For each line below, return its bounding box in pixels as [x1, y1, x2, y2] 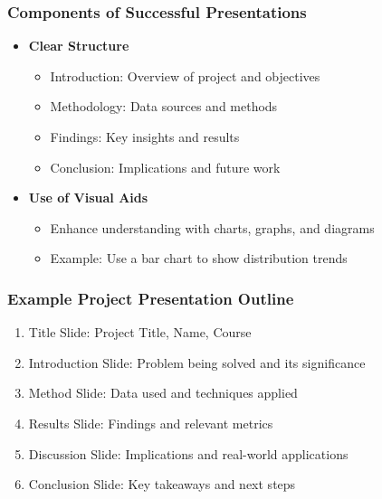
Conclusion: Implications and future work [50, 157, 281, 176]
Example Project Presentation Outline [7, 287, 294, 309]
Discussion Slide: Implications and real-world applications [28, 444, 349, 463]
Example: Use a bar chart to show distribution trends [50, 249, 348, 268]
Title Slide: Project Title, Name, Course [28, 323, 252, 342]
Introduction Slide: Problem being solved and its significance [28, 353, 366, 372]
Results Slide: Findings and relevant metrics [28, 413, 273, 432]
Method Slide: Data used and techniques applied [28, 383, 298, 402]
